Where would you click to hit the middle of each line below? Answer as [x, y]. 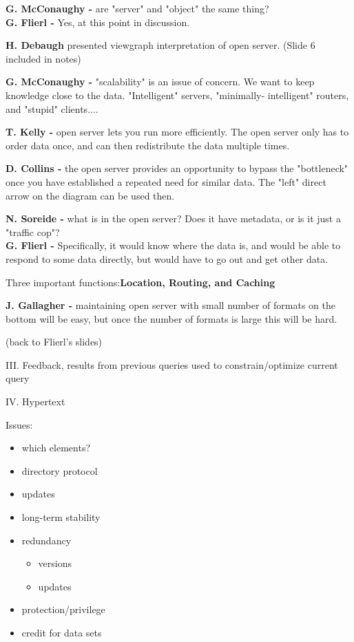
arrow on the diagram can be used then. [90, 195]
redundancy [46, 540]
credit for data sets [62, 632]
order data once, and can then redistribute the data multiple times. [148, 145]
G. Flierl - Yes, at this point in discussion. [98, 22]
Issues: [19, 424]
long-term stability [61, 517]
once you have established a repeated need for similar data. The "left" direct [166, 181]
